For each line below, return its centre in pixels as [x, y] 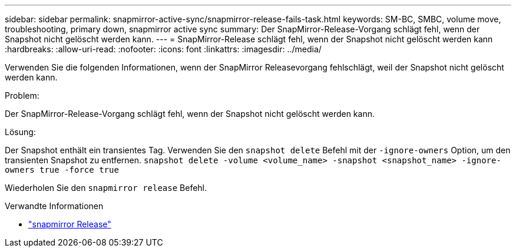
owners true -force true [62, 170]
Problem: [22, 95]
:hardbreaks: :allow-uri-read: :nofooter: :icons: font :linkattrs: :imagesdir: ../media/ [163, 49]
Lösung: [20, 132]
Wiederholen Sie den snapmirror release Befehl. [106, 188]
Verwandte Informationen [54, 206]
